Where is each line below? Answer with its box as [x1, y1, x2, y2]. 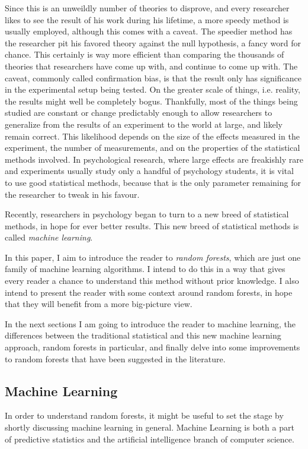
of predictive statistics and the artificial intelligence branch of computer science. [5, 432, 294, 445]
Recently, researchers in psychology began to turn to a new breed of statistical [5, 208, 289, 220]
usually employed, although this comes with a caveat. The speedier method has [5, 25, 293, 37]
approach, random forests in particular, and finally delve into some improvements [5, 341, 300, 353]
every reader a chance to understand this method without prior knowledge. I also [5, 274, 299, 287]
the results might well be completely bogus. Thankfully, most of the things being [5, 94, 298, 107]
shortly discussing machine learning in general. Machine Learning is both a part [5, 421, 294, 434]
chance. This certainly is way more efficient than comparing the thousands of [5, 48, 284, 61]
